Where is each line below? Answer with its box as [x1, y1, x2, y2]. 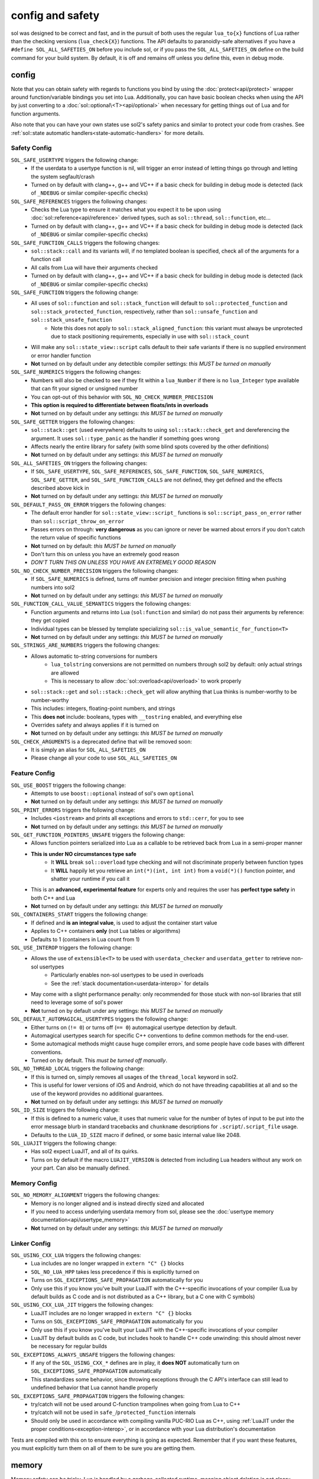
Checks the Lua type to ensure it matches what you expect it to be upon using [31, 206, 222, 213]
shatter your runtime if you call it [51, 875, 130, 882]
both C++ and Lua [31, 894, 76, 902]
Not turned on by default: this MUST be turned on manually [31, 542, 177, 550]
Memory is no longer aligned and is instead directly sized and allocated [31, 1200, 204, 1207]
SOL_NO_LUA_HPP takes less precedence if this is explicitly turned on [31, 1268, 200, 1275]
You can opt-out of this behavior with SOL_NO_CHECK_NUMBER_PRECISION [31, 393, 213, 401]
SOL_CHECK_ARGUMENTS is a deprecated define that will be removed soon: [11, 738, 192, 745]
